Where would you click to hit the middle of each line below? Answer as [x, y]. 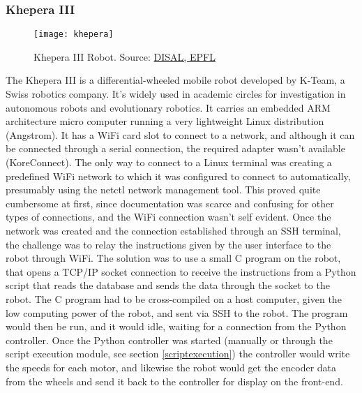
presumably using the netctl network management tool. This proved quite [163, 190]
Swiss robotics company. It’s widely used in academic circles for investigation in [176, 94]
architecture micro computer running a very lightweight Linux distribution [165, 121]
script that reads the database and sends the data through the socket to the [168, 285]
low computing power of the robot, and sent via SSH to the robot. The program [177, 312]
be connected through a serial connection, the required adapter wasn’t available [175, 148]
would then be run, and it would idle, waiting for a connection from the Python [176, 326]
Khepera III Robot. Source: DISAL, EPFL [125, 56]
